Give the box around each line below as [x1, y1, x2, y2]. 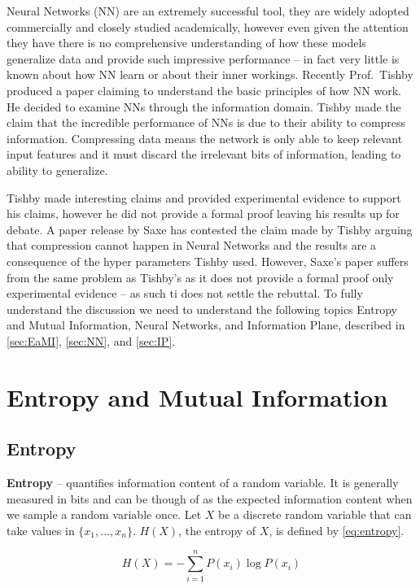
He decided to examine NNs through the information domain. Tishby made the [7, 98, 401, 115]
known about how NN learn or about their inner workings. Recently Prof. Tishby [7, 66, 413, 83]
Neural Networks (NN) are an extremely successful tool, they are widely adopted [7, 2, 409, 19]
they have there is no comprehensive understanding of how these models [7, 34, 366, 51]
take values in [7, 521, 75, 538]
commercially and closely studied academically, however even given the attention [7, 18, 409, 35]
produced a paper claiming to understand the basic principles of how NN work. [7, 81, 402, 98]
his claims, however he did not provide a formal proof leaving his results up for [7, 205, 400, 222]
